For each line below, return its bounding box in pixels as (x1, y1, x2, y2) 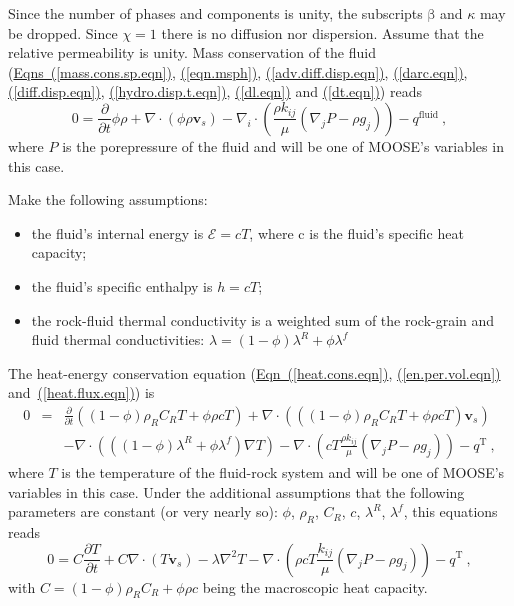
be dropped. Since (8, 22, 118, 43)
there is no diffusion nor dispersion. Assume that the (161, 22, 484, 43)
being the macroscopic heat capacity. (202, 576, 428, 597)
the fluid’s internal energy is (31, 222, 204, 243)
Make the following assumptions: (8, 189, 208, 210)
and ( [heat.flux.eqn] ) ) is (8, 382, 155, 403)
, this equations (403, 501, 498, 522)
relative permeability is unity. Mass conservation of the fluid (8, 42, 376, 63)
